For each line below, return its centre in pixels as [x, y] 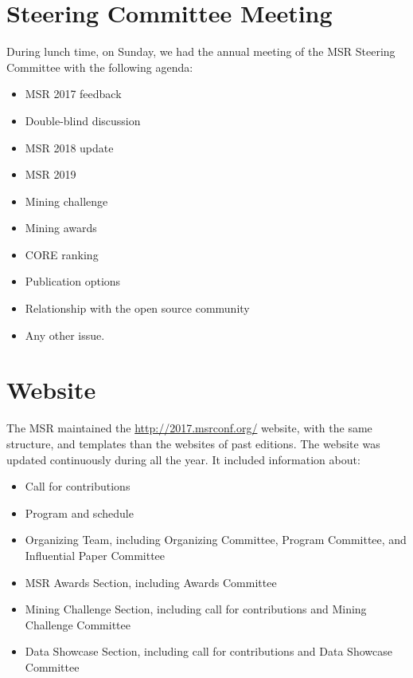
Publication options [73, 281]
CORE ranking [62, 254]
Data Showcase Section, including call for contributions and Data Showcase [208, 651]
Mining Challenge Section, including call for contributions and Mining [196, 609]
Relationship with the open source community [137, 308]
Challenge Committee [78, 624]
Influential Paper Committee [95, 555]
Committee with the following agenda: [100, 67]
